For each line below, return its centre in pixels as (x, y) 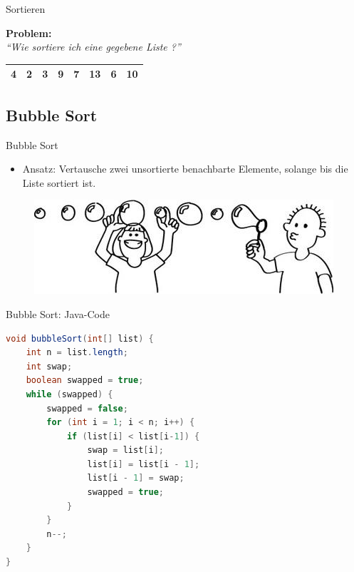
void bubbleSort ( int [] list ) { (80, 338)
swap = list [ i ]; (125, 450)
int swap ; (49, 366)
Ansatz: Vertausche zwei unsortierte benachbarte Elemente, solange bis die (185, 169)
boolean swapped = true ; (85, 381)
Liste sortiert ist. (59, 182)
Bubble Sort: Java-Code (58, 313)
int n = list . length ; (77, 353)
